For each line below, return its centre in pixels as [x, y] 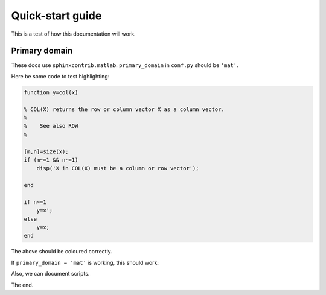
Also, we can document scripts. [50, 274]
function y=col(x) [51, 92]
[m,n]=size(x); [46, 151]
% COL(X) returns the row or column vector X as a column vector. [124, 109]
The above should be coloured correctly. [62, 252]
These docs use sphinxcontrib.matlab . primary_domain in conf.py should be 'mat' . [125, 65]
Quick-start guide [56, 16]
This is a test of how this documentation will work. [73, 34]
